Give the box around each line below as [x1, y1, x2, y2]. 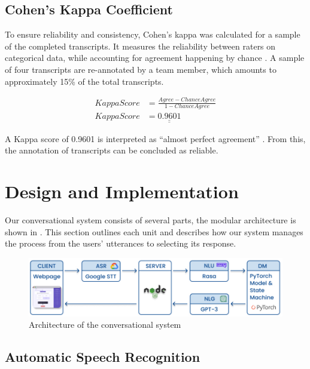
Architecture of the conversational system [29, 318, 181, 331]
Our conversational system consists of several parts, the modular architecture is [5, 214, 296, 226]
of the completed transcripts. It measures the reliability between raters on [5, 39, 276, 52]
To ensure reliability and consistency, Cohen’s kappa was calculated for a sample [5, 28, 300, 41]
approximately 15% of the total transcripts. [5, 75, 164, 87]
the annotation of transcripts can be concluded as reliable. [5, 144, 218, 156]
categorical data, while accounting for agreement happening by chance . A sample [5, 51, 305, 64]
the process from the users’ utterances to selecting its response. [5, 237, 236, 250]
